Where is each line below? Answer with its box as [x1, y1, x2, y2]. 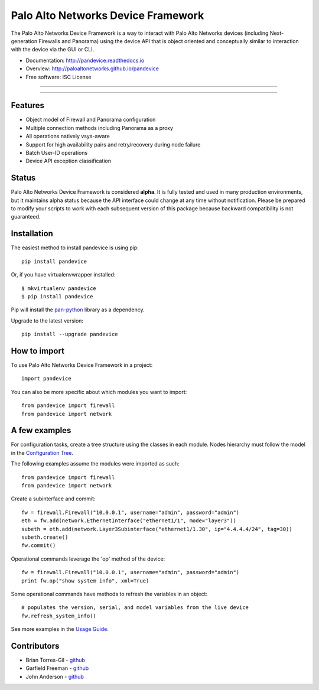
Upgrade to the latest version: [11, 317, 84, 324]
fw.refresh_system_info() [21, 612, 97, 619]
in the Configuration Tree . [11, 449, 74, 456]
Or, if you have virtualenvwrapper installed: [11, 271, 116, 278]
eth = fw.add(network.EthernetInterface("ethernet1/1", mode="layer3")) [21, 517, 236, 524]
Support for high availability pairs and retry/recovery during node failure [25, 141, 201, 148]
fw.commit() [21, 542, 56, 549]
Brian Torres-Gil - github [25, 656, 86, 663]
